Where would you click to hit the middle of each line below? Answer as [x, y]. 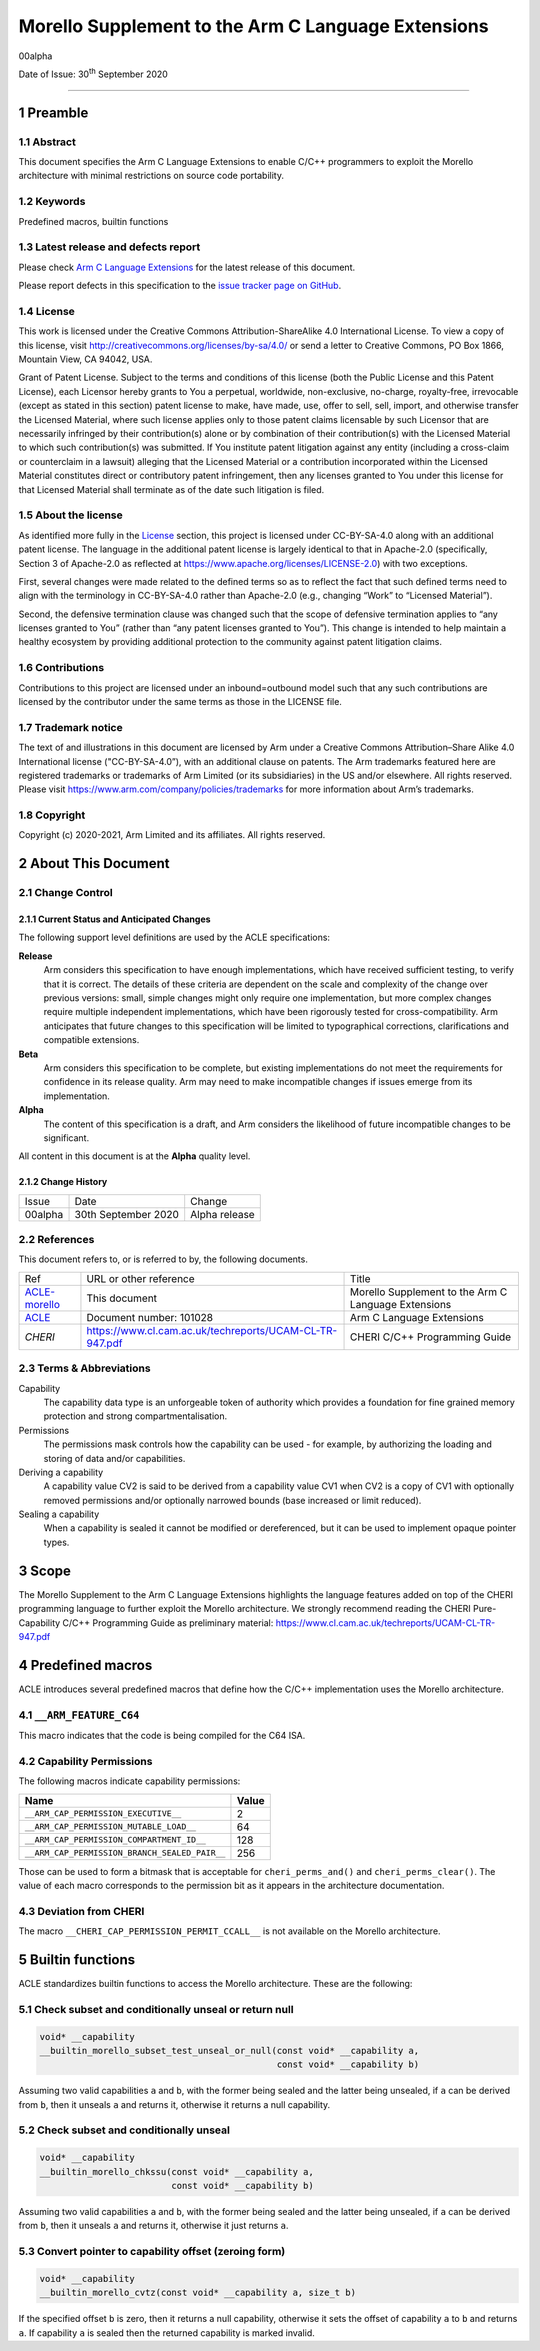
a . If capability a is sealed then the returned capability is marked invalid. [166, 2332]
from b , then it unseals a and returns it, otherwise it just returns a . [153, 2226]
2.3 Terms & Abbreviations [84, 1368]
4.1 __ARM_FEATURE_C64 [79, 1715]
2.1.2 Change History [63, 1182]
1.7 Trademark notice [71, 727]
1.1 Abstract [47, 142]
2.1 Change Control [66, 893]
